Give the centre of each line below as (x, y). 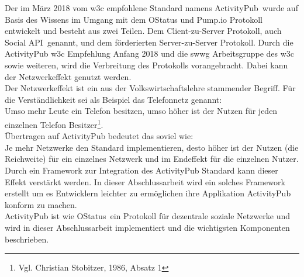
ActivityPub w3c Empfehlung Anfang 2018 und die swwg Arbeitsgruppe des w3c (150, 53)
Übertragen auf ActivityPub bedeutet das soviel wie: (99, 136)
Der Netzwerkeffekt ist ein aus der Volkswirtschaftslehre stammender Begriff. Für (150, 88)
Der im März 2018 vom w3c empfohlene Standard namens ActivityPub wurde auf (151, 8)
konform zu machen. (41, 204)
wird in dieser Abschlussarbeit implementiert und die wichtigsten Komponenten (147, 227)
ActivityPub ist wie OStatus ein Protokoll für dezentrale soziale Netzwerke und (148, 216)
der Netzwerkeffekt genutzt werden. (68, 76)
